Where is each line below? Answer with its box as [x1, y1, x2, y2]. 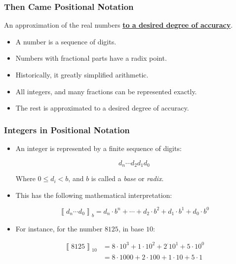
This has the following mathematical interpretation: [15, 189, 172, 200]
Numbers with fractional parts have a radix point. [15, 53, 167, 63]
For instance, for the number [15, 223, 103, 233]
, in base [118, 223, 144, 233]
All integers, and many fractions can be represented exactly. [15, 86, 197, 96]
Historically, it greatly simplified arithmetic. [15, 70, 149, 79]
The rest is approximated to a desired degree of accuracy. [15, 103, 189, 113]
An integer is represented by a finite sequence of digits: [15, 143, 182, 153]
